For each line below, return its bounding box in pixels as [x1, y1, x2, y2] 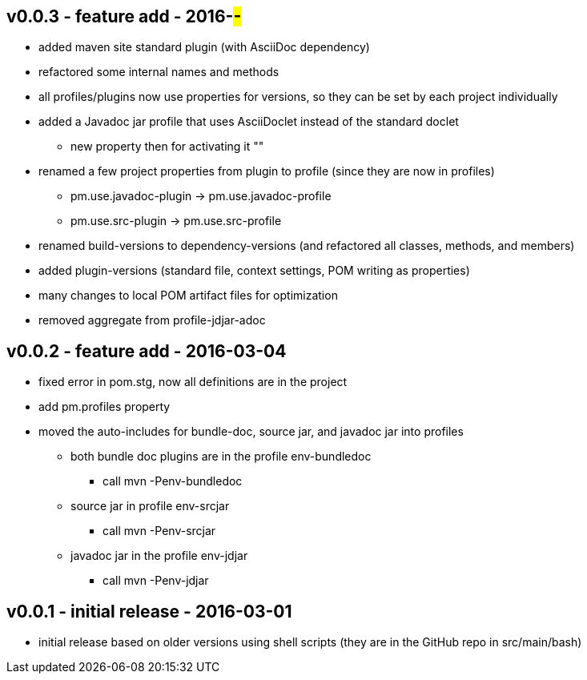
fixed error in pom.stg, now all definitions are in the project [38, 375, 348, 389]
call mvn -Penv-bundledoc [103, 474, 243, 489]
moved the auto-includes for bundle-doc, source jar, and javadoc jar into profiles [38, 424, 464, 439]
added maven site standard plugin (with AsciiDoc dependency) [38, 40, 370, 54]
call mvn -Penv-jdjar [103, 573, 209, 588]
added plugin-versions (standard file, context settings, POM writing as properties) [38, 264, 470, 278]
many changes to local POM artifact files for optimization [38, 288, 338, 303]
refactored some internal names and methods [38, 65, 279, 79]
